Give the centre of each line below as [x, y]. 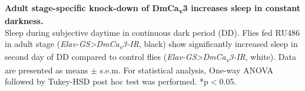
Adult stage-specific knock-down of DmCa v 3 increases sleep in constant [153, 9]
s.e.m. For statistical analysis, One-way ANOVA [186, 70]
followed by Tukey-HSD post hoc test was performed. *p [107, 81]
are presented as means [47, 70]
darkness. [24, 21]
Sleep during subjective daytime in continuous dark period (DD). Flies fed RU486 [152, 32]
